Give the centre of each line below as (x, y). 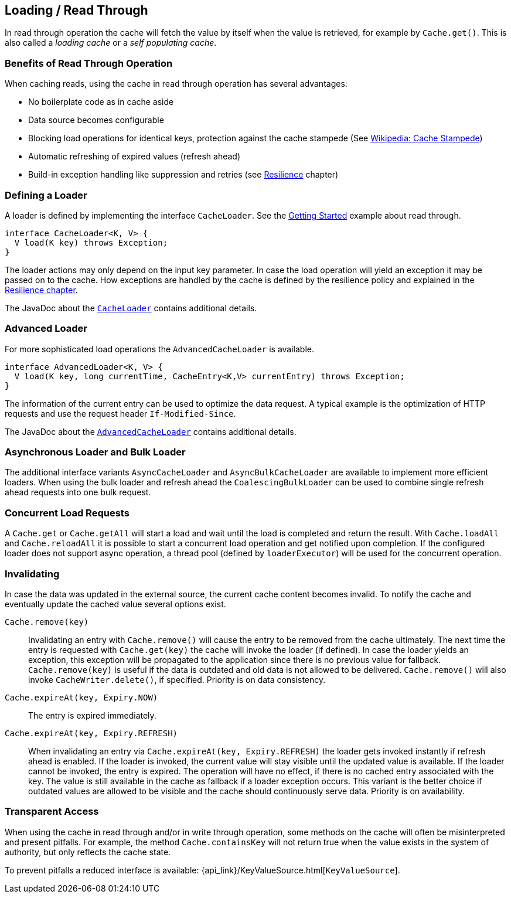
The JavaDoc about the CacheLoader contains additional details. (131, 308)
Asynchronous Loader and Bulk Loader (95, 452)
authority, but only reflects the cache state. (88, 852)
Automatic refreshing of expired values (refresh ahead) (134, 157)
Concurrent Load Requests (67, 513)
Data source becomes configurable (96, 120)
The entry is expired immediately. (92, 715)
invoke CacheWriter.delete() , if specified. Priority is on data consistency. (177, 679)
